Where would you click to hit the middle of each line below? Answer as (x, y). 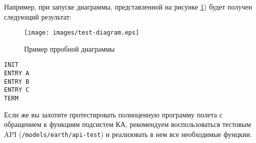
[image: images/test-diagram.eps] (82, 33)
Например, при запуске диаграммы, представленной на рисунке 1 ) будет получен (128, 7)
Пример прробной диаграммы (70, 48)
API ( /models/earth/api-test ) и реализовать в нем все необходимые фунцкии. (128, 134)
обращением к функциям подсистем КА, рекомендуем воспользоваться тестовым (127, 124)
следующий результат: (38, 16)
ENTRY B (17, 82)
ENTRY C (17, 90)
